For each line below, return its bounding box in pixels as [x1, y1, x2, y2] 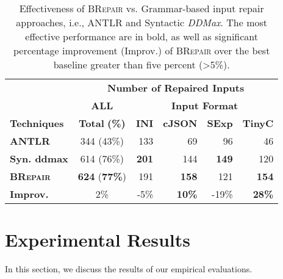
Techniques [10, 116, 64, 130]
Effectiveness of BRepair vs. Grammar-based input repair [19, 1, 264, 15]
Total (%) [79, 116, 126, 130]
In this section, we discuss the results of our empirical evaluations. [5, 263, 253, 275]
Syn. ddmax [10, 151, 68, 165]
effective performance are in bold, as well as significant [25, 29, 259, 43]
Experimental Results [5, 227, 190, 252]
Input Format [171, 98, 238, 112]
